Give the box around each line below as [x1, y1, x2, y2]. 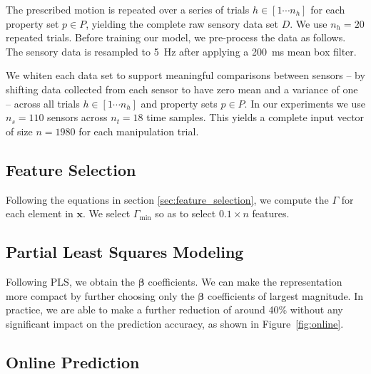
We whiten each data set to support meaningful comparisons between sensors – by [6, 68, 365, 83]
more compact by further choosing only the [6, 288, 195, 303]
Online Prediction [6, 350, 140, 373]
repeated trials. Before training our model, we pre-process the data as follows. [6, 30, 346, 45]
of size [6, 123, 33, 138]
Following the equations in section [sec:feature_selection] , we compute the [6, 192, 329, 207]
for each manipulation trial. [78, 123, 199, 138]
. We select [83, 206, 131, 221]
